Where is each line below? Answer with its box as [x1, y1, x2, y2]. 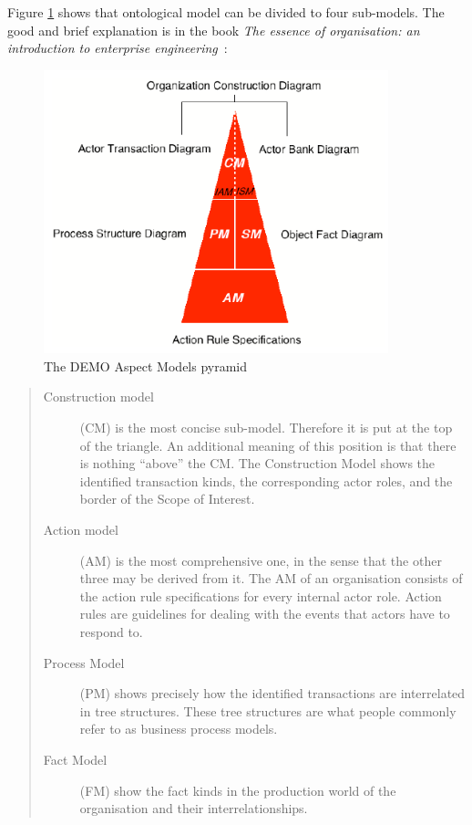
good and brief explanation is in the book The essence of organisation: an [7, 20, 420, 39]
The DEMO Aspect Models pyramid [44, 356, 248, 375]
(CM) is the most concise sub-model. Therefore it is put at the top [79, 418, 453, 437]
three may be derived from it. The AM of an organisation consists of [79, 569, 463, 588]
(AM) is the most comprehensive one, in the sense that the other [79, 550, 442, 569]
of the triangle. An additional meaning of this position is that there [79, 435, 457, 454]
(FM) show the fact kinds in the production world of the [79, 780, 396, 799]
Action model [43, 520, 118, 538]
